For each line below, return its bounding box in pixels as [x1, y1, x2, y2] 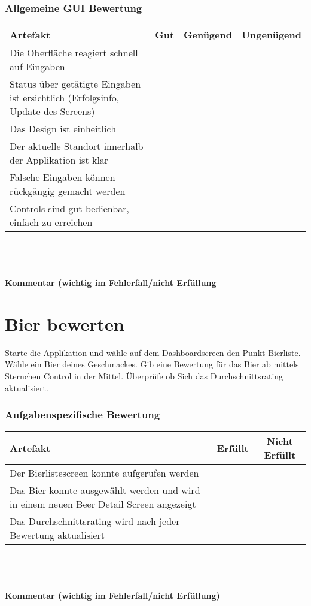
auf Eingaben [10, 59, 65, 74]
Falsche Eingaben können [10, 170, 115, 185]
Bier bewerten [5, 311, 124, 336]
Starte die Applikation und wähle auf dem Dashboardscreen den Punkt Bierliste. [5, 346, 301, 358]
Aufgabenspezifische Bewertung [5, 407, 160, 422]
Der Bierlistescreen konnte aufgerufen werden [10, 466, 199, 480]
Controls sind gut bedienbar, [10, 201, 129, 216]
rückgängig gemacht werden [10, 184, 126, 198]
